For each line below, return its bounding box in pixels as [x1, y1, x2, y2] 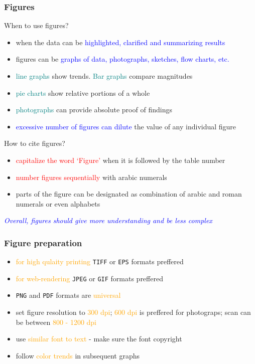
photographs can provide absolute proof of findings [16, 104, 172, 115]
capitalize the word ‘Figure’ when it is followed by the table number [16, 154, 225, 165]
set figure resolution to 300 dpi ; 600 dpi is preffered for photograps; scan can [16, 307, 251, 317]
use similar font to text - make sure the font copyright [16, 333, 182, 344]
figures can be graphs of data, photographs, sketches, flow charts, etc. [16, 54, 229, 64]
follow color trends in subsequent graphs [16, 350, 140, 360]
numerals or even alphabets [16, 198, 100, 209]
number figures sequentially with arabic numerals [16, 171, 167, 182]
